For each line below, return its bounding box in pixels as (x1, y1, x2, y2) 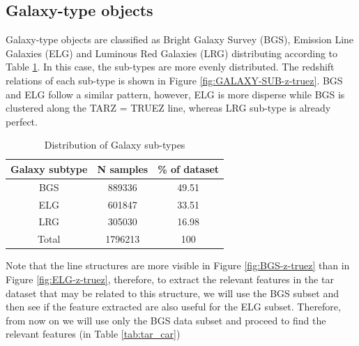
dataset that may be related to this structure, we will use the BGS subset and (6, 285, 339, 300)
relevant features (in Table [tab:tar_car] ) (6, 326, 181, 341)
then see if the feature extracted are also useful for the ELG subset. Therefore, (6, 299, 341, 314)
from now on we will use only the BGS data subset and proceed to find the (6, 313, 326, 327)
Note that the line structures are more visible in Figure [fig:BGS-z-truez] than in (6, 258, 350, 273)
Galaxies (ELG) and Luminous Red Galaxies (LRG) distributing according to (6, 45, 338, 60)
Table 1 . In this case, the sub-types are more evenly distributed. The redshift (6, 59, 335, 74)
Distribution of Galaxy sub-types (44, 137, 185, 152)
